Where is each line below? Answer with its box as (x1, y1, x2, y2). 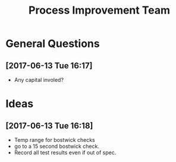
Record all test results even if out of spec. (14, 149, 117, 156)
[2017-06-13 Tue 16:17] (5, 61, 93, 71)
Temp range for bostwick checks (14, 136, 96, 143)
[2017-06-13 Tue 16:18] (5, 120, 93, 131)
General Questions (5, 37, 100, 50)
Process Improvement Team (28, 4, 171, 17)
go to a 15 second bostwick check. (14, 143, 99, 150)
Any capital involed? (14, 77, 64, 83)
